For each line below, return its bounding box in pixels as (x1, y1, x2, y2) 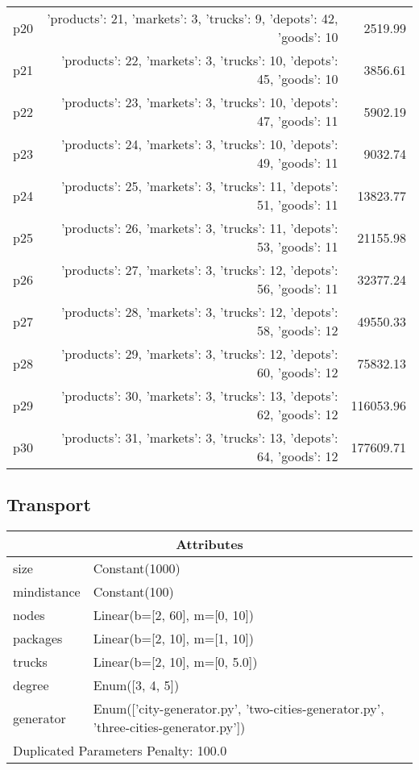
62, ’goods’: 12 (257, 405, 338, 423)
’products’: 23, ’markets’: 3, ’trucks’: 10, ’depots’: (60, 93, 338, 111)
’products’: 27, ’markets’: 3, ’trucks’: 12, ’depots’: (60, 260, 338, 279)
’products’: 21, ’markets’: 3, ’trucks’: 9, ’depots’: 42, (47, 9, 338, 27)
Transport (6, 492, 91, 517)
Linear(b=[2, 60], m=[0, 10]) (93, 606, 255, 625)
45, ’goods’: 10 (257, 69, 338, 88)
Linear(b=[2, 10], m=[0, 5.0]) (93, 652, 258, 672)
